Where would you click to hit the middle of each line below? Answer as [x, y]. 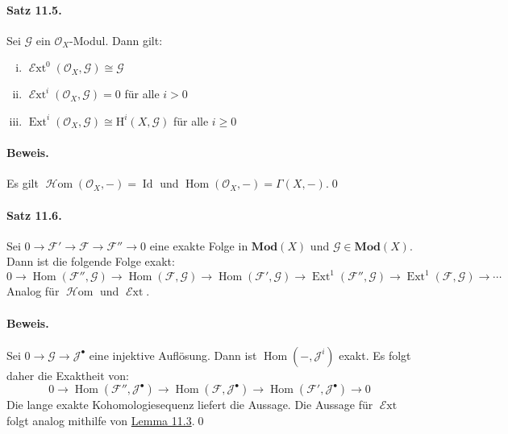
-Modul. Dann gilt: [116, 40]
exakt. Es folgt [375, 355]
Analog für [33, 291]
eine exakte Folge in [199, 245]
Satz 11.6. [34, 215]
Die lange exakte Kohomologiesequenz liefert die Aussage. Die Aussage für [190, 405]
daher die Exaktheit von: [68, 375]
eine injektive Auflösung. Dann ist [173, 355]
